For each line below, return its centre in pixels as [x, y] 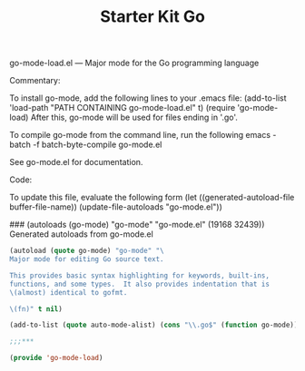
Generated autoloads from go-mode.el [82, 234]
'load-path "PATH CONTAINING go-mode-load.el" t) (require [123, 108]
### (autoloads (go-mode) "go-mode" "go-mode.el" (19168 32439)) [137, 225]
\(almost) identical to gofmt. [69, 292]
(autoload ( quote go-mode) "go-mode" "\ [87, 251]
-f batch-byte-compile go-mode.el [98, 145]
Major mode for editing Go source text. [87, 259]
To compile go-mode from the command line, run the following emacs [140, 135]
